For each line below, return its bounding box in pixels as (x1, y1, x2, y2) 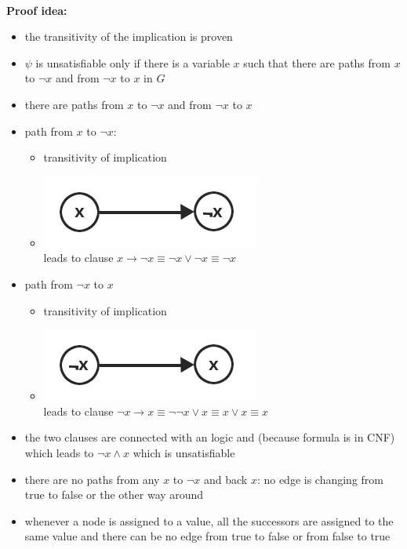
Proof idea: (6, 2, 67, 18)
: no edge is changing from (256, 471, 384, 487)
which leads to (24, 444, 94, 460)
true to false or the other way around (24, 486, 204, 503)
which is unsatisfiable (133, 444, 235, 460)
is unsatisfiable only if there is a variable (35, 54, 230, 71)
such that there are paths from (243, 54, 391, 71)
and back (203, 471, 248, 487)
